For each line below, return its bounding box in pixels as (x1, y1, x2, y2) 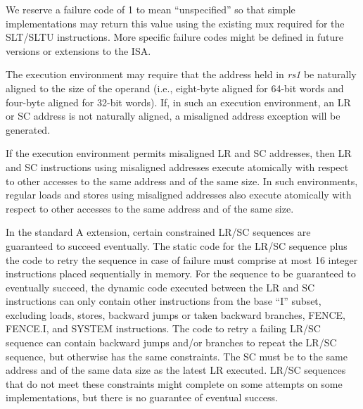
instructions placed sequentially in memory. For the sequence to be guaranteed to (6, 266, 356, 281)
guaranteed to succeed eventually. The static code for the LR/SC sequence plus (6, 238, 348, 253)
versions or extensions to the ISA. (6, 43, 151, 58)
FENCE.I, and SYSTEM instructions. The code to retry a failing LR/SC (6, 321, 321, 336)
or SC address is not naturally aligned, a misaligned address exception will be (6, 108, 340, 123)
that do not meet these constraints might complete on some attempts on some (6, 376, 343, 391)
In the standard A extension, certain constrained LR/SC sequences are (6, 225, 311, 239)
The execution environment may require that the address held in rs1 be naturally (6, 67, 357, 82)
